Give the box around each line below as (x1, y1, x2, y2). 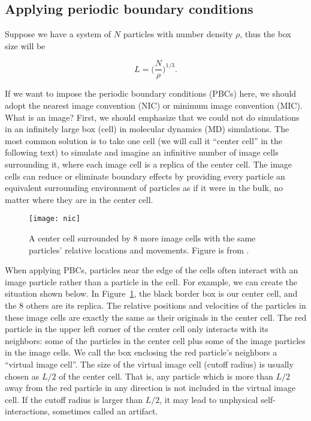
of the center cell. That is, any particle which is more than (59, 369, 273, 382)
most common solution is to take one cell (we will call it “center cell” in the (5, 134, 282, 147)
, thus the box (240, 28, 291, 40)
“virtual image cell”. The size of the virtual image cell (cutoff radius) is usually (5, 357, 294, 370)
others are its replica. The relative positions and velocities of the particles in (26, 299, 306, 312)
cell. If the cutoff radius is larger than (5, 393, 143, 405)
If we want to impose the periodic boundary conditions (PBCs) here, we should (5, 87, 297, 100)
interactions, (5, 405, 50, 417)
